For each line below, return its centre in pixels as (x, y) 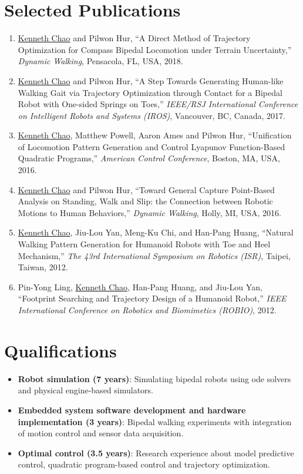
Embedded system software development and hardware (132, 410)
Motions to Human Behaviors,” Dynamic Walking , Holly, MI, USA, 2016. (150, 212)
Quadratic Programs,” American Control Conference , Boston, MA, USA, (149, 158)
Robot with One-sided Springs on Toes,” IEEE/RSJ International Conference (158, 104)
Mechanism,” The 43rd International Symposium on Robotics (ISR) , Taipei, (154, 255)
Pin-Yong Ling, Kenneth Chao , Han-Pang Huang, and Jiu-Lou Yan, (140, 286)
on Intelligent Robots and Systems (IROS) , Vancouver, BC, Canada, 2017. (151, 115)
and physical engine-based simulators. (85, 390)
